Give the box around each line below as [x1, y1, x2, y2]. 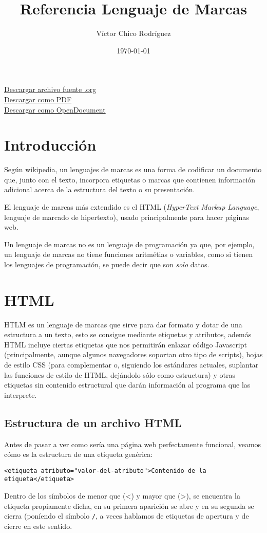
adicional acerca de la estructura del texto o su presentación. [4, 184, 195, 195]
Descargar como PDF [4, 94, 72, 104]
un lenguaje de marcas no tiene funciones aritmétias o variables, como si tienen [4, 249, 253, 260]
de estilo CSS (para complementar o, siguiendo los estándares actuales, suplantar [4, 359, 259, 370]
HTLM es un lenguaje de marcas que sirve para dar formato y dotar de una [4, 319, 242, 329]
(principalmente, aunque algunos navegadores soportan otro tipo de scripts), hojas [4, 349, 263, 360]
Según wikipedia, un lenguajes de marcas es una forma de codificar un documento [4, 164, 262, 175]
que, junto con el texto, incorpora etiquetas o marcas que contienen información [4, 174, 256, 185]
